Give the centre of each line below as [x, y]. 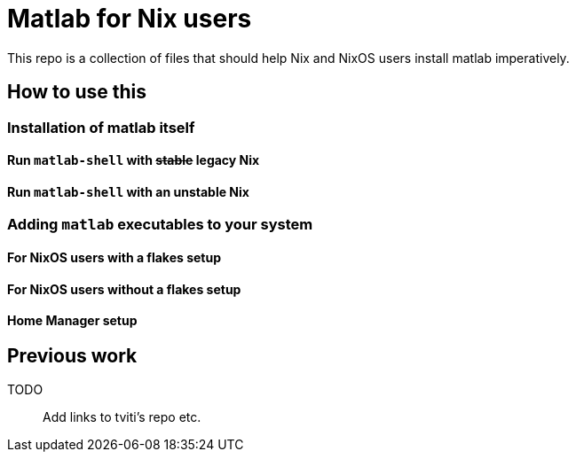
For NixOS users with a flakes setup [114, 258]
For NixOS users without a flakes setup [124, 289]
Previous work [72, 355]
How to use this [77, 92]
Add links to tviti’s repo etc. [122, 417]
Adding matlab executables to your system [160, 225]
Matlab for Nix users [130, 19]
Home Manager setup [72, 321]
